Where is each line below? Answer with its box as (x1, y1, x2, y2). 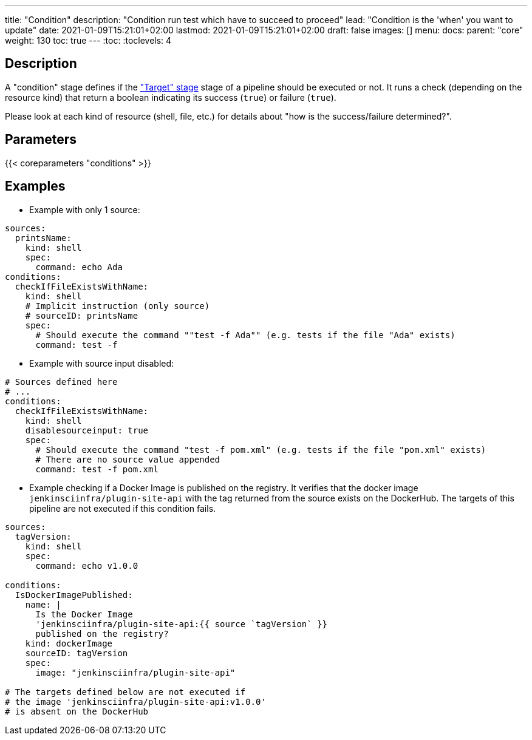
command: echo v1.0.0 (35, 560, 138, 571)
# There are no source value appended (35, 454, 220, 464)
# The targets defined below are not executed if (5, 687, 246, 697)
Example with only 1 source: (29, 204, 140, 215)
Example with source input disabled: (29, 358, 174, 368)
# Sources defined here (5, 376, 118, 387)
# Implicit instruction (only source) (25, 300, 210, 311)
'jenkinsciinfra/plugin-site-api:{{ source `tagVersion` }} (35, 619, 328, 629)
